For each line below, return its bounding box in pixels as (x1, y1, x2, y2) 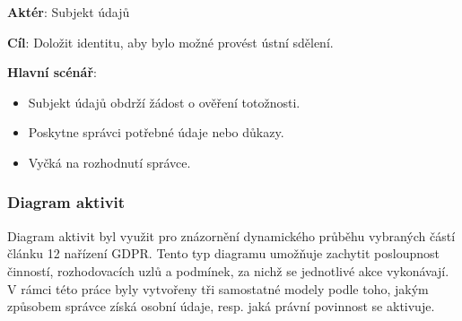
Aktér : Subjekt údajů (7, 3, 130, 21)
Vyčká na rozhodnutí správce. (28, 152, 191, 171)
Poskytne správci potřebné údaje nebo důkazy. (28, 123, 284, 142)
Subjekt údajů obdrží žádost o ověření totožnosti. (28, 92, 301, 111)
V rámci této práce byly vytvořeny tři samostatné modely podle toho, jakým (7, 279, 429, 298)
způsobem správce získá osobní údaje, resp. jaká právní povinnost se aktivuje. (7, 297, 435, 316)
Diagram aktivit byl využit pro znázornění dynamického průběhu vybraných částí (7, 226, 456, 245)
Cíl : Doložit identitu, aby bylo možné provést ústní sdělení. (7, 32, 334, 51)
